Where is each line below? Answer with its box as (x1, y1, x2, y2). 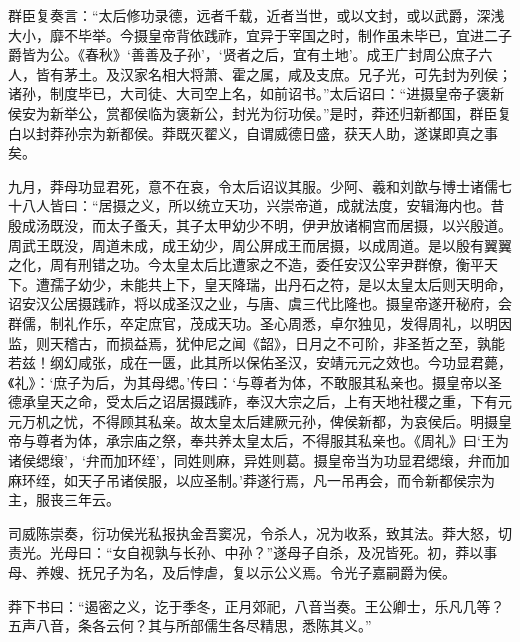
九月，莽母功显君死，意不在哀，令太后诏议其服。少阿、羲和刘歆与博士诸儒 (8, 175, 498, 196)
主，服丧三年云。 (8, 489, 120, 510)
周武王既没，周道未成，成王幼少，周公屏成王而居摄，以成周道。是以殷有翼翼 (8, 234, 512, 255)
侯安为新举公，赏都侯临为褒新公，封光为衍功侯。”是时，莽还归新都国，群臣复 (8, 102, 512, 123)
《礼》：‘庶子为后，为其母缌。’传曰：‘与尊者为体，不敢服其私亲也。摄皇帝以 (8, 371, 489, 392)
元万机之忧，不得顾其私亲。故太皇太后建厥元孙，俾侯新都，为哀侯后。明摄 (8, 410, 498, 431)
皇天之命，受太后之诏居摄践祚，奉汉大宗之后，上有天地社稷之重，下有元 (35, 391, 512, 412)
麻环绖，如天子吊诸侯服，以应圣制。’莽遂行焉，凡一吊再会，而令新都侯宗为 (8, 469, 495, 490)
